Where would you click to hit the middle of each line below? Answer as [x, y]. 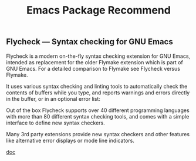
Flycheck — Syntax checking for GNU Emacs [89, 42]
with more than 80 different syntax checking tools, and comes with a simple [98, 116]
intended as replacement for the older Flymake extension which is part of [94, 62]
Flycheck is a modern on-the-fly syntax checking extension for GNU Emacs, [98, 56]
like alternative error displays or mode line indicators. [70, 140]
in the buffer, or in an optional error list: [53, 98]
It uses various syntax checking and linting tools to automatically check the [97, 86]
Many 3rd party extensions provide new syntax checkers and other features [98, 134]
